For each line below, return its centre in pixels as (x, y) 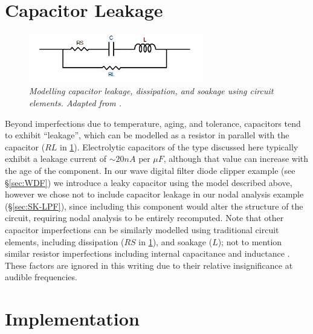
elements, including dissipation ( (65, 241)
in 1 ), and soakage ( (176, 241)
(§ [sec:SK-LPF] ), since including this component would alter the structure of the (154, 206)
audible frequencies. (41, 277)
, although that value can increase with (236, 159)
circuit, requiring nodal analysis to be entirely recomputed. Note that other (144, 218)
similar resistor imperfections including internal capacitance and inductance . (147, 253)
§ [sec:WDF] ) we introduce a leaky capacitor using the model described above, (149, 182)
